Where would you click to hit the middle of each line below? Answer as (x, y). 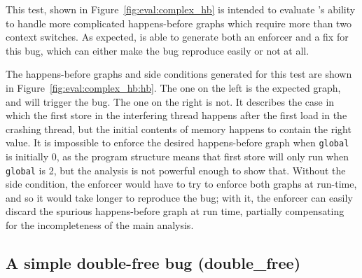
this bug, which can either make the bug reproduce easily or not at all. (158, 50)
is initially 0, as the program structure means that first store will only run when (177, 156)
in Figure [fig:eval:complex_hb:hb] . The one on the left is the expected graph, (173, 87)
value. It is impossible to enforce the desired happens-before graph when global (177, 143)
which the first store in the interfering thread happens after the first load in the (176, 115)
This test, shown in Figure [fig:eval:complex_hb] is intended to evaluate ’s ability (181, 9)
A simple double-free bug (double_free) (153, 263)
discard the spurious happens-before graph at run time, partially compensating (175, 211)
